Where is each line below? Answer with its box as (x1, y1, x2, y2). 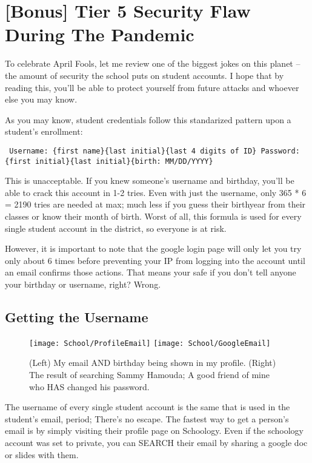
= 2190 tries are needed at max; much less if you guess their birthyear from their (5, 198, 306, 211)
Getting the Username (5, 307, 148, 326)
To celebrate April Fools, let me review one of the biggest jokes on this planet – (5, 57, 300, 70)
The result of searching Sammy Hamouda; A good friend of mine (29, 368, 270, 380)
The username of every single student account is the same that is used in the (5, 400, 290, 413)
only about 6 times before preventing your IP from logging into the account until (5, 254, 305, 266)
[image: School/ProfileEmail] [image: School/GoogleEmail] (29, 339, 271, 348)
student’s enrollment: (5, 125, 83, 138)
